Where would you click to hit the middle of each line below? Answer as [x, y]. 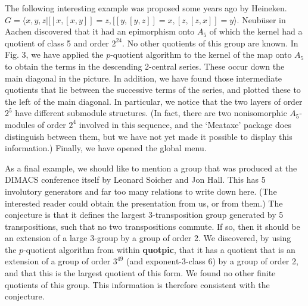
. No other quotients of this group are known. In [210, 43]
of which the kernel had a [256, 31]
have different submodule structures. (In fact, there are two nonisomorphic [151, 113]
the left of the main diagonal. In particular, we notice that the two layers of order [154, 101]
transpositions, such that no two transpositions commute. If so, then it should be [153, 226]
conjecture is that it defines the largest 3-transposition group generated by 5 [144, 215]
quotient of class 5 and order [57, 43]
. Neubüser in [261, 19]
